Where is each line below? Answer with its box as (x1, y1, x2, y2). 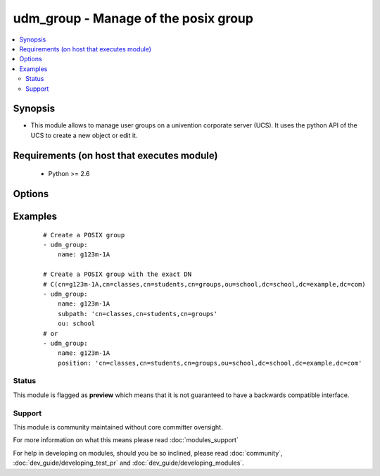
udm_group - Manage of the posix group (13, 11, 253, 26)
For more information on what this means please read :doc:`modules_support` (13, 436, 239, 444)
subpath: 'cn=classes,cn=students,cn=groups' (57, 310, 218, 318)
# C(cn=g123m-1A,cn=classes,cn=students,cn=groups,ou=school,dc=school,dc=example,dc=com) (43, 280, 366, 288)
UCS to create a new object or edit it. (30, 131, 138, 139)
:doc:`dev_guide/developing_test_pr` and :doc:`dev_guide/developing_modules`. (13, 458, 244, 468)
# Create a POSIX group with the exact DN (43, 270, 192, 278)
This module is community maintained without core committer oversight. (13, 422, 223, 431)
